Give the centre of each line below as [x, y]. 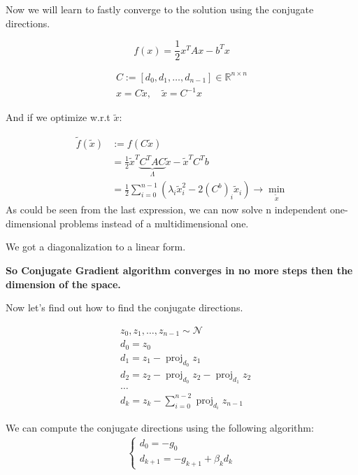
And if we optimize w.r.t [58, 117]
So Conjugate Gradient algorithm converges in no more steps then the [179, 270]
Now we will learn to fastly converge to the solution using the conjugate [160, 9]
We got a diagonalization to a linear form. [96, 247]
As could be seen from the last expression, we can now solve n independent [166, 210]
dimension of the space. [63, 284]
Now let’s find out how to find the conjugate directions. [124, 307]
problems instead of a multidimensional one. [154, 223]
